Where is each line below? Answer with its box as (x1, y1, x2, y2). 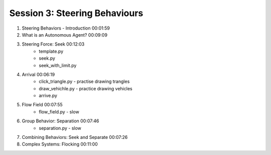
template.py (39, 48, 64, 54)
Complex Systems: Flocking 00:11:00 (22, 141, 98, 147)
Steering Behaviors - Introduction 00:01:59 (22, 25, 110, 31)
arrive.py (39, 93, 58, 99)
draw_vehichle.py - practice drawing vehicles (39, 85, 132, 91)
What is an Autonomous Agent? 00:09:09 (22, 32, 108, 38)
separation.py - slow (39, 125, 81, 131)
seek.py (39, 55, 55, 61)
